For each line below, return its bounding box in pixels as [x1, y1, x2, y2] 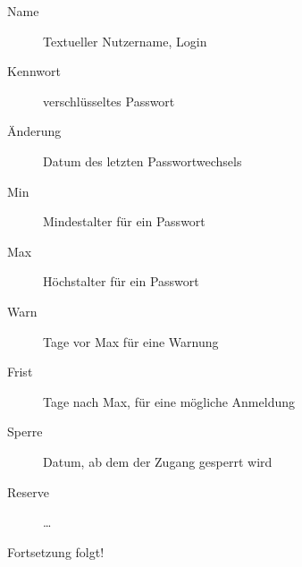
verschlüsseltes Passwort [43, 91, 175, 110]
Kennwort [7, 62, 61, 80]
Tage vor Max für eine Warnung [43, 332, 219, 351]
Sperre [7, 422, 43, 441]
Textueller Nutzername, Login [43, 31, 207, 50]
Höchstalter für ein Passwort [43, 272, 199, 291]
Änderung [7, 122, 62, 140]
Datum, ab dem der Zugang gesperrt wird [43, 452, 273, 470]
